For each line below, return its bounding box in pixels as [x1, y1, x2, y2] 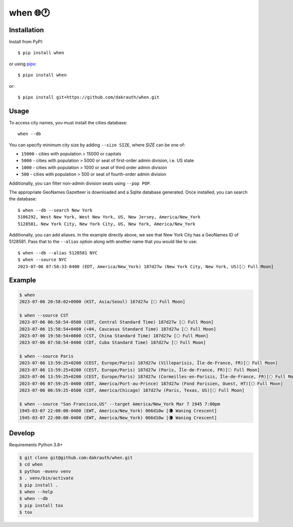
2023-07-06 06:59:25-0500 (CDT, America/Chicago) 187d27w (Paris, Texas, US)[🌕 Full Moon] [19, 388, 245, 393]
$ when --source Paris [19, 353, 74, 359]
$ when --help [19, 489, 53, 495]
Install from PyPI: [9, 39, 43, 45]
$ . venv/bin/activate [19, 475, 74, 481]
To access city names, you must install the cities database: [9, 119, 127, 125]
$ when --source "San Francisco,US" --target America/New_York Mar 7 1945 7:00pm [19, 401, 221, 407]
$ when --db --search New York [18, 207, 93, 213]
